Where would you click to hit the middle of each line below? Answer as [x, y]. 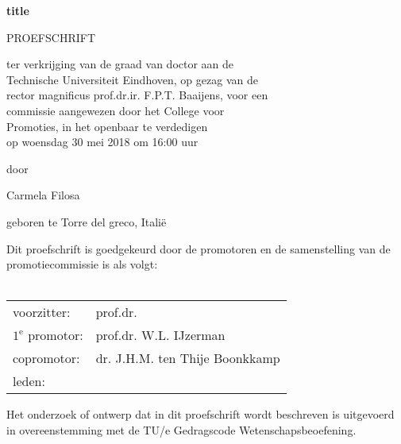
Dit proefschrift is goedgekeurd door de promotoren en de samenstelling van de [199, 248]
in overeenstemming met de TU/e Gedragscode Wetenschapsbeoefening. [181, 429]
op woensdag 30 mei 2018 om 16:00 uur [102, 142]
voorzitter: [42, 312]
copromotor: [46, 358]
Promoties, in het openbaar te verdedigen [107, 126]
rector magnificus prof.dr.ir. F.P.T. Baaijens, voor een [137, 95]
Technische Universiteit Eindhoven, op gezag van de [132, 79]
